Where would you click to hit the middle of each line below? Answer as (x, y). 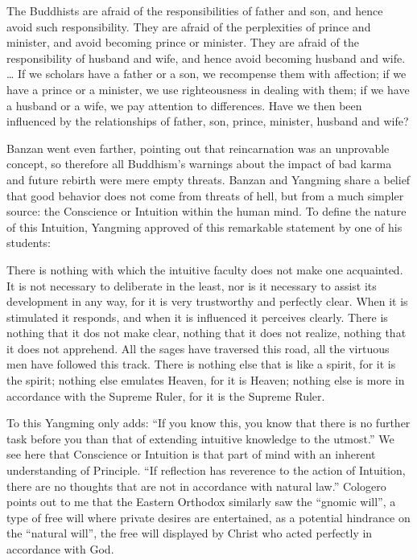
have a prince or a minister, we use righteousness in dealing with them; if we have (208, 89)
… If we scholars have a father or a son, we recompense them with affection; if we (206, 74)
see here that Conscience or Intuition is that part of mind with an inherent (191, 454)
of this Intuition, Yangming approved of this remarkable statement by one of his (204, 226)
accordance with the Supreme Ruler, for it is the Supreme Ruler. (166, 395)
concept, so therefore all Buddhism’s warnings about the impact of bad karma (199, 164)
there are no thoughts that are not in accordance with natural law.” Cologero (196, 486)
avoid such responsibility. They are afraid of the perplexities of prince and (189, 26)
